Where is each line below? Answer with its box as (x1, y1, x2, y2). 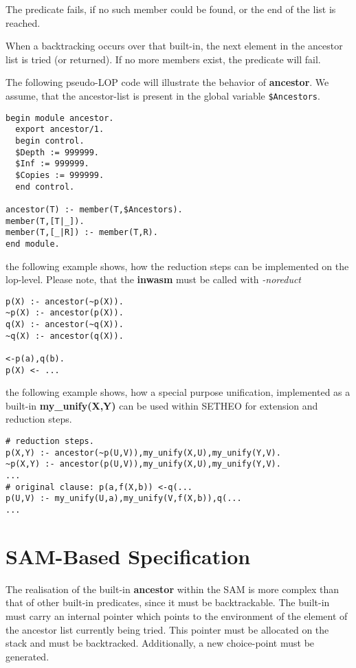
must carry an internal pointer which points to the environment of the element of (5, 608, 348, 623)
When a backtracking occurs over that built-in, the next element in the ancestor (5, 38, 343, 53)
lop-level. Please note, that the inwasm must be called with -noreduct (5, 272, 302, 287)
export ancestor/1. (15, 124, 104, 135)
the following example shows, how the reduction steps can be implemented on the (5, 258, 349, 273)
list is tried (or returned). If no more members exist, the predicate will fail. (5, 52, 321, 66)
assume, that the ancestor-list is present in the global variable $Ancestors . (5, 88, 320, 102)
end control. (15, 181, 75, 192)
